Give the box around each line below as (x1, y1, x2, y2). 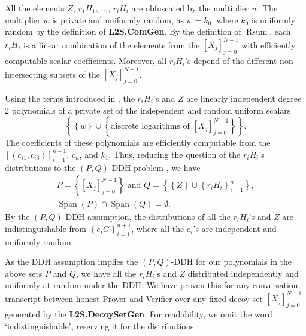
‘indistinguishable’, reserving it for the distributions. (5, 319, 196, 332)
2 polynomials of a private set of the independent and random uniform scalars (5, 103, 291, 116)
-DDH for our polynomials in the (171, 255, 292, 268)
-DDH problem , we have (108, 161, 201, 173)
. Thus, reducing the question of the (108, 148, 241, 160)
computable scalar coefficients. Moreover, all (5, 54, 167, 67)
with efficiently (241, 38, 296, 51)
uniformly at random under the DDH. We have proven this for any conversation (5, 279, 298, 291)
